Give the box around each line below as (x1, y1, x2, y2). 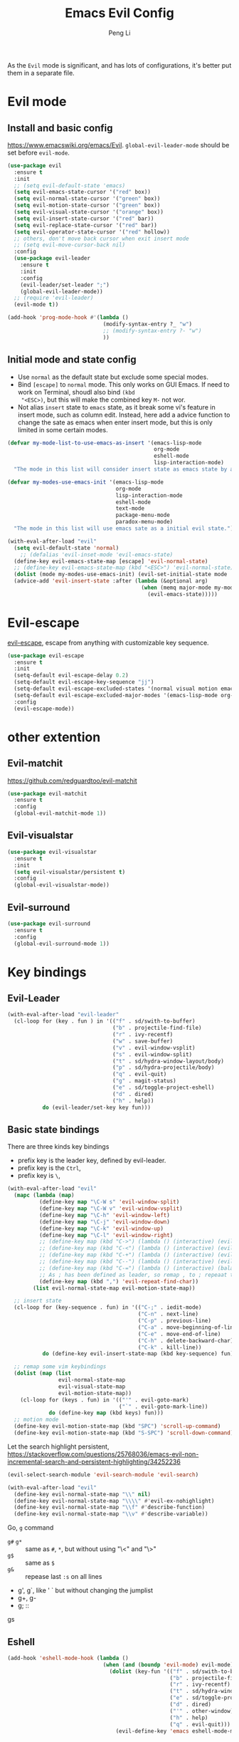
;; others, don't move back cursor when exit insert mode (14, 235, 190, 242)
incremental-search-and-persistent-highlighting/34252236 (7, 1457, 181, 1466)
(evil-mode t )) (14, 301, 59, 308)
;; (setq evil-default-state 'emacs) (14, 182, 126, 189)
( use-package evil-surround (7, 920, 91, 927)
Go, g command (7, 1523, 54, 1532)
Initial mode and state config (7, 354, 137, 366)
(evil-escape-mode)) (14, 705, 75, 712)
